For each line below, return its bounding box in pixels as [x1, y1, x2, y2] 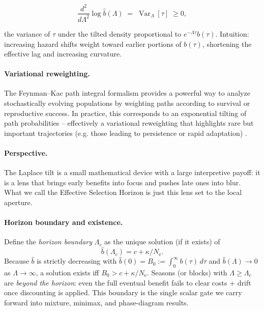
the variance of [4, 28, 50, 39]
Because [4, 256, 29, 266]
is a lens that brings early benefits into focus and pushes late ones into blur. [4, 177, 241, 187]
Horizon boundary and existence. [4, 217, 123, 228]
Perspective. [4, 148, 48, 158]
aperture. [4, 197, 33, 208]
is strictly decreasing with [37, 256, 117, 266]
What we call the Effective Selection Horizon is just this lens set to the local [4, 187, 242, 197]
